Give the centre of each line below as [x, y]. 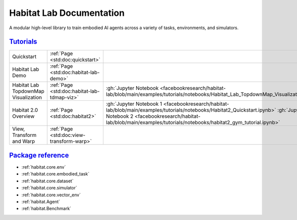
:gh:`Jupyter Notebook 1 [134, 104]
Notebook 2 [120, 116]
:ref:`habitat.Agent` [41, 201]
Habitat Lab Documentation [67, 13]
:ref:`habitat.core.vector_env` [51, 195]
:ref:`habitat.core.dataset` [48, 181]
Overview [23, 116]
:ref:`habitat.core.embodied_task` [55, 174]
